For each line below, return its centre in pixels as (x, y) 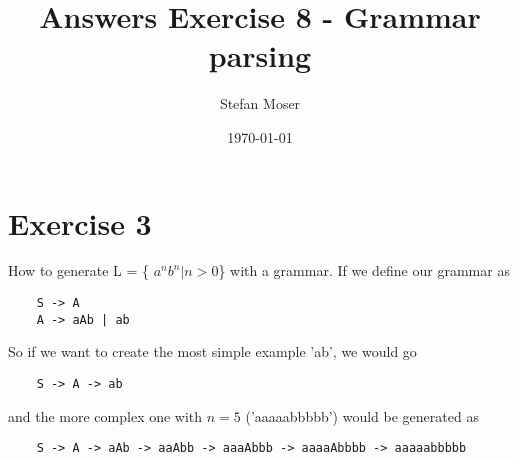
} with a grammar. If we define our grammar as (364, 270)
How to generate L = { (78, 270)
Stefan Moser (260, 103)
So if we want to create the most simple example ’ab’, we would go (212, 351)
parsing (260, 55)
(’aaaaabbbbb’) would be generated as (362, 415)
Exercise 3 (80, 222)
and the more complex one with (105, 415)
